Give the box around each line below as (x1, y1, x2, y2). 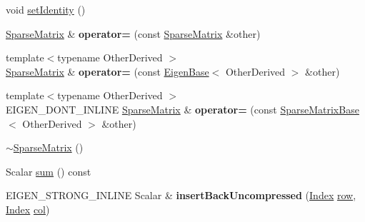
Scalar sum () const (6, 163, 91, 178)
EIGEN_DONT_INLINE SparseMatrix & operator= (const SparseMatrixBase (6, 101, 359, 116)
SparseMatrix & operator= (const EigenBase (6, 64, 209, 79)
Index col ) (6, 201, 50, 216)
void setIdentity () (6, 2, 86, 16)
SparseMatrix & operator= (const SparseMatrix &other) (6, 26, 261, 41)
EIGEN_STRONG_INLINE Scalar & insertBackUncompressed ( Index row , (6, 188, 356, 203)
